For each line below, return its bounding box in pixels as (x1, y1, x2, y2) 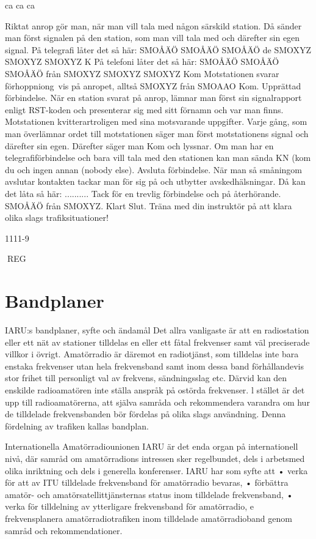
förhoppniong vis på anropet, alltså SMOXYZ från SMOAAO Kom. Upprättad (5, 79, 301, 92)
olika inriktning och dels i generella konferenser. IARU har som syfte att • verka (5, 464, 308, 477)
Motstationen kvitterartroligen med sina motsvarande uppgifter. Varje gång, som (5, 115, 307, 128)
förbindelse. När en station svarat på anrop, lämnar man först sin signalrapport (5, 91, 302, 104)
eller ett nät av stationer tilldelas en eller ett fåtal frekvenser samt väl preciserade (5, 335, 310, 348)
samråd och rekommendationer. (5, 524, 123, 537)
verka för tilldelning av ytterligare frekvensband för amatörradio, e (5, 500, 254, 513)
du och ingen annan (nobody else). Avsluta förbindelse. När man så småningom (5, 163, 303, 176)
